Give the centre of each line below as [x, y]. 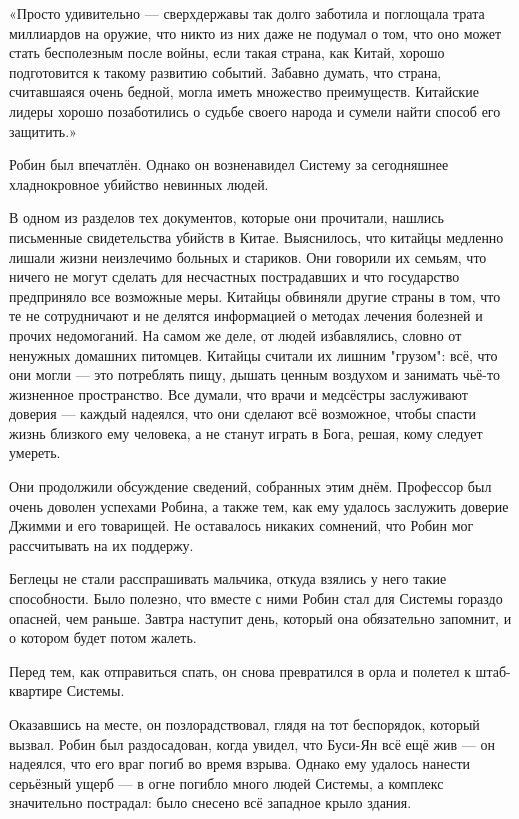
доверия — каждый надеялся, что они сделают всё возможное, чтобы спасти [243, 413]
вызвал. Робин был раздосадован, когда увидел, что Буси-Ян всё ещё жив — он [252, 743]
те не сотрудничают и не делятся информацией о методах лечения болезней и [246, 315]
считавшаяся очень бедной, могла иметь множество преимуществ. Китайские [244, 91]
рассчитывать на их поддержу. [101, 544]
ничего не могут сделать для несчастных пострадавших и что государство [234, 276]
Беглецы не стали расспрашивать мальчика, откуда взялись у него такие [228, 578]
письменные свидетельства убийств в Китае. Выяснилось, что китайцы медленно [256, 236]
